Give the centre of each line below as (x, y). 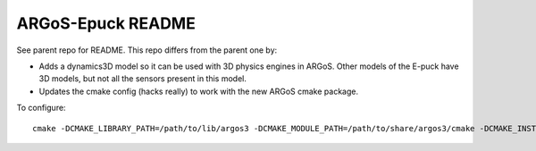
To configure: (41, 108)
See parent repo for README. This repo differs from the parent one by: (147, 50)
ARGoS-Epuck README (106, 23)
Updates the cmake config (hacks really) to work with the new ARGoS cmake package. (199, 91)
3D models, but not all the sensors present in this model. (143, 79)
